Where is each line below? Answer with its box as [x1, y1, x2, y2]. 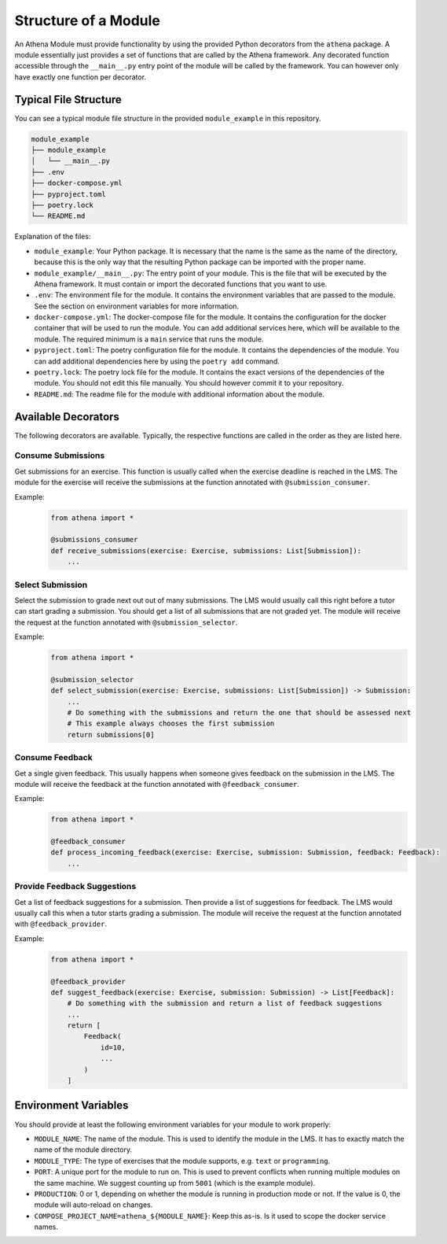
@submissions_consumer [50, 535, 138, 544]
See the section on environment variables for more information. [34, 301, 240, 311]
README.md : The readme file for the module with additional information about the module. [34, 389, 325, 399]
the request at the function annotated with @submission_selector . [14, 618, 238, 627]
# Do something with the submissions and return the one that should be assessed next [67, 708, 412, 718]
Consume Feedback [14, 752, 93, 763]
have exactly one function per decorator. [14, 72, 147, 82]
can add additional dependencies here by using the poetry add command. [34, 356, 280, 366]
